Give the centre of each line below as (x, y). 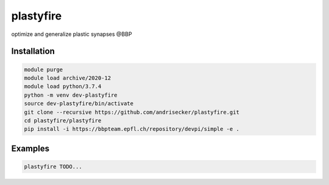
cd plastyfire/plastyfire (63, 120)
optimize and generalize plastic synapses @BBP (72, 34)
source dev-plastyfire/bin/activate (79, 104)
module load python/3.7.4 (63, 86)
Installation (33, 51)
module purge (44, 69)
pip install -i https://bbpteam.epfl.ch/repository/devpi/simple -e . (132, 129)
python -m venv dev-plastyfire (71, 95)
